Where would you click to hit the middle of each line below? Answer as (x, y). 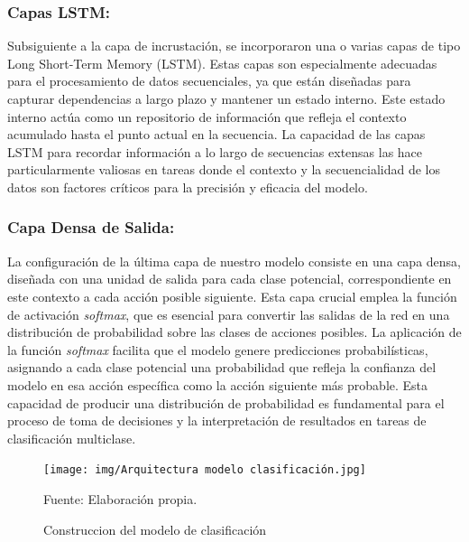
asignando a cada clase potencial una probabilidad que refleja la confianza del (222, 367)
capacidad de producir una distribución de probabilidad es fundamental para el (226, 402)
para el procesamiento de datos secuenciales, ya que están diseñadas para (209, 81)
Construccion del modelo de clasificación (155, 529)
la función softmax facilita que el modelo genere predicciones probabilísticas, (218, 349)
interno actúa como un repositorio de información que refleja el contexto (207, 116)
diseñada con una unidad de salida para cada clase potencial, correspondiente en (230, 279)
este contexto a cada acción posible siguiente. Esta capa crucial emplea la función (232, 296)
